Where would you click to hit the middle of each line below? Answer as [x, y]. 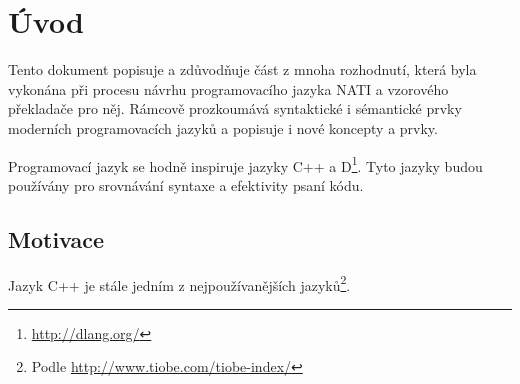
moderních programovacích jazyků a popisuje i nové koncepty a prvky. [223, 127]
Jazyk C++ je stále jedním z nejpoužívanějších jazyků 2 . [179, 283]
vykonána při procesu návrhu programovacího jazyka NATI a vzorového [228, 88]
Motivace [56, 238]
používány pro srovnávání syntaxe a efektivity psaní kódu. [186, 184]
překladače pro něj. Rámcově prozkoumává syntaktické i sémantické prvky [235, 108]
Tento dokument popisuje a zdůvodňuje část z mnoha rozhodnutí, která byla [242, 69]
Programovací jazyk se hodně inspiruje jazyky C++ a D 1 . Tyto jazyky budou [245, 164]
